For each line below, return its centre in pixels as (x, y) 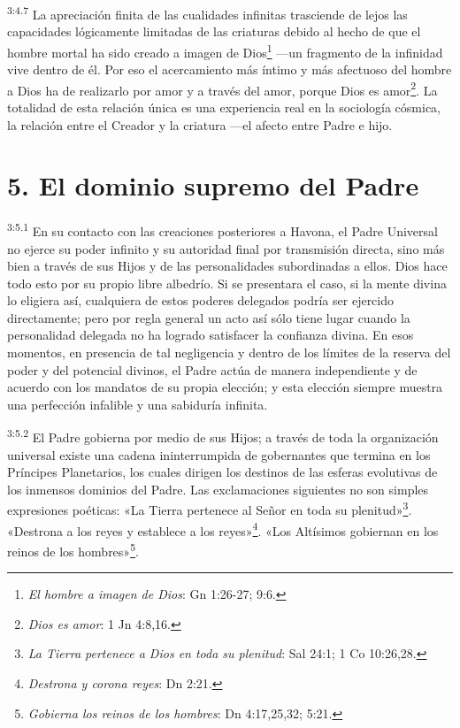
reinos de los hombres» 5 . (73, 549)
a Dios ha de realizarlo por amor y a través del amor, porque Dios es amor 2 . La (222, 88)
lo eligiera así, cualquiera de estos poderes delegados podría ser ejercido (201, 300)
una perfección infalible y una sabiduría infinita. (138, 404)
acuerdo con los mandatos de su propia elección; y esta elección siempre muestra (225, 387)
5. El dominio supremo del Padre (213, 185)
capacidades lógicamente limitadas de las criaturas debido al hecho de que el (214, 31)
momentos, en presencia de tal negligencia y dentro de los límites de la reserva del (229, 353)
